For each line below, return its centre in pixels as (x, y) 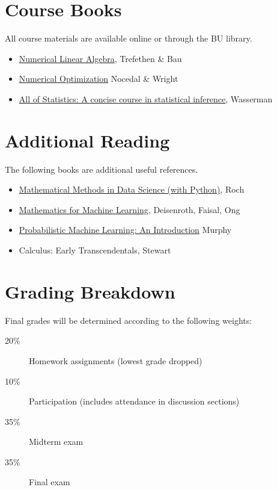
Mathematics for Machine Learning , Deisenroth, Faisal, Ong (129, 209)
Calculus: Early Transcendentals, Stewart (95, 250)
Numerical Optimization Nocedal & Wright (99, 79)
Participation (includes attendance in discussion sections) (134, 401)
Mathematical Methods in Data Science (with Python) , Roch (132, 189)
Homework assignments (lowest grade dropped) (116, 360)
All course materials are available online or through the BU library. (129, 38)
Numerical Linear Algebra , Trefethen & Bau (100, 58)
